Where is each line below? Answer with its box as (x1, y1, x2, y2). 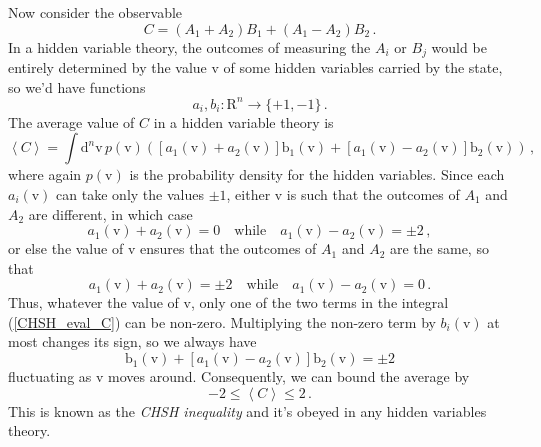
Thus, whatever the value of (8, 292, 179, 313)
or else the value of (8, 238, 124, 259)
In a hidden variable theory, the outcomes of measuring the (8, 36, 371, 57)
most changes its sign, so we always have (8, 331, 257, 352)
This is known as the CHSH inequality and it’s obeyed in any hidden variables (8, 400, 487, 421)
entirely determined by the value (8, 57, 207, 78)
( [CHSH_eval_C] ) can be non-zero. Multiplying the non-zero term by (8, 311, 436, 332)
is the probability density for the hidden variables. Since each (129, 164, 505, 185)
